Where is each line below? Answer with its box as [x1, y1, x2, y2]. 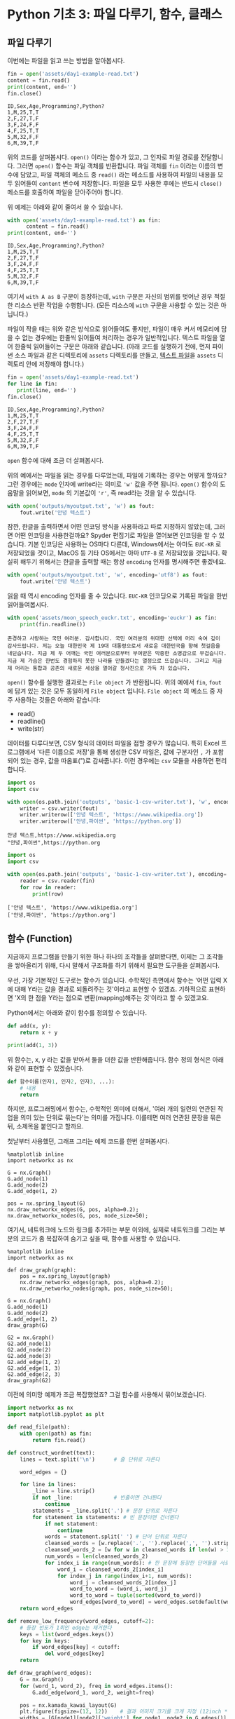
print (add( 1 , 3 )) [7, 1041, 58, 1049]
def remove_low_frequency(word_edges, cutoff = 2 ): [7, 1617, 155, 1624]
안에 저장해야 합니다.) [25, 360, 85, 368]
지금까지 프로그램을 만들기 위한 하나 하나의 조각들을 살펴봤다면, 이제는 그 [7, 952, 205, 961]
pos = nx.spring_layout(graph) [20, 1273, 111, 1280]
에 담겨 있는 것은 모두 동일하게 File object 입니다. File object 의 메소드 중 [7, 687, 215, 695]
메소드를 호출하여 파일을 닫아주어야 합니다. [7, 187, 124, 196]
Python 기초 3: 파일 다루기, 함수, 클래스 [7, 6, 222, 22]
